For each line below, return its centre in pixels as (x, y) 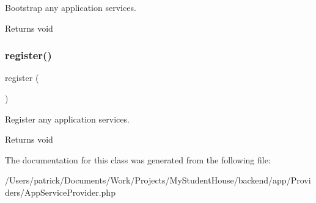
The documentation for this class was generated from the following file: (138, 159)
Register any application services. (67, 119)
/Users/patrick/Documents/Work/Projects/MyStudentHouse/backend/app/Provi (158, 180)
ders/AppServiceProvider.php (60, 192)
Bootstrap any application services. (71, 7)
